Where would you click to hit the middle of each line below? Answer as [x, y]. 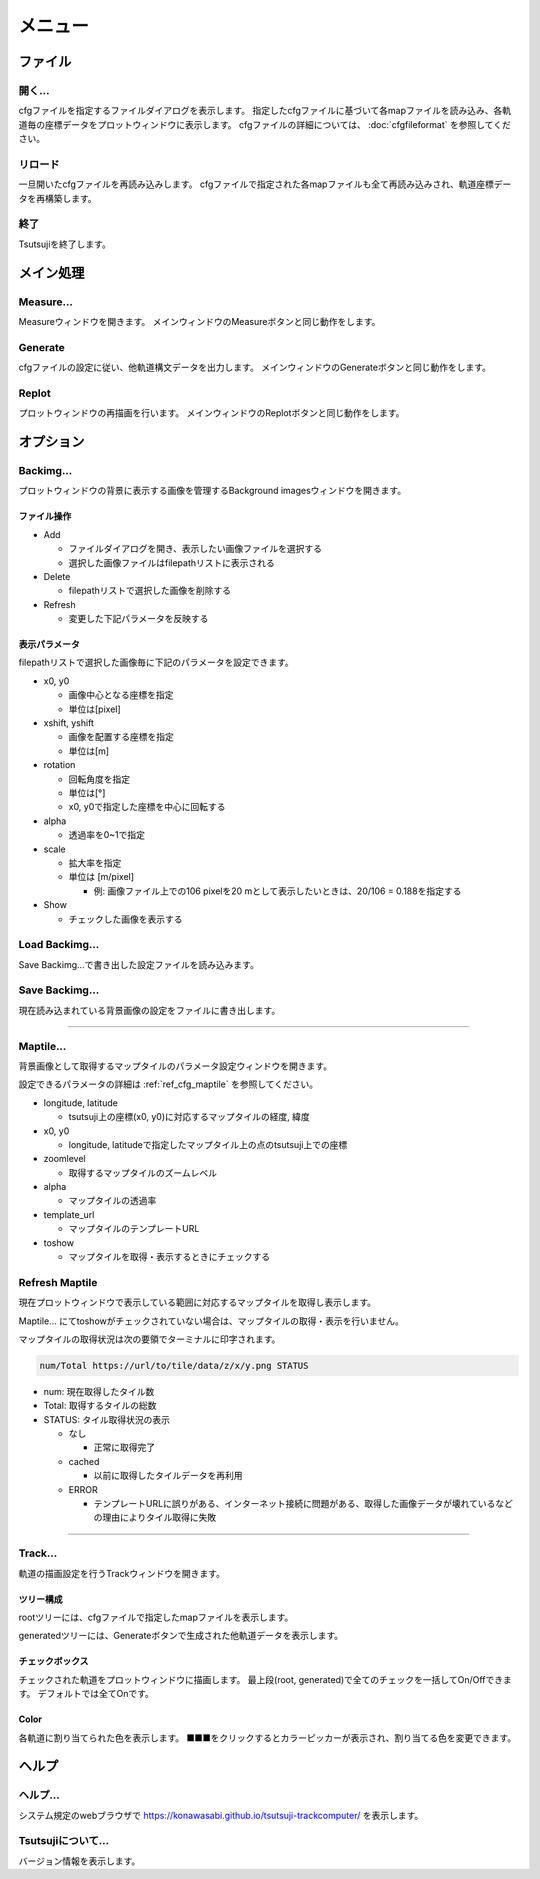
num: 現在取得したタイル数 [99, 1391]
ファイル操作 [45, 516]
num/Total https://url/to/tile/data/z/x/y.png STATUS [174, 1365]
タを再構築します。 [57, 198]
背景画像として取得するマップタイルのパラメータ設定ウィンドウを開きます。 [175, 1066]
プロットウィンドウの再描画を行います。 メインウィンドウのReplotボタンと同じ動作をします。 [211, 413]
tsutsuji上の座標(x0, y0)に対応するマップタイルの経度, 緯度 [189, 1117]
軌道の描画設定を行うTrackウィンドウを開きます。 [121, 1573]
